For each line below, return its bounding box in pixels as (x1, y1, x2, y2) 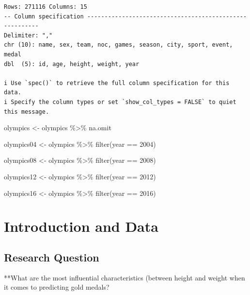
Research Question (4, 249, 99, 264)
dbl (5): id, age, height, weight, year (4, 60, 140, 68)
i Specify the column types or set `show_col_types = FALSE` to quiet (4, 98, 236, 105)
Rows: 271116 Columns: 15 (4, 3, 87, 10)
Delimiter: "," (4, 32, 53, 39)
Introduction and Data (4, 216, 158, 236)
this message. (4, 108, 49, 115)
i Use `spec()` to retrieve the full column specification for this (4, 79, 230, 87)
